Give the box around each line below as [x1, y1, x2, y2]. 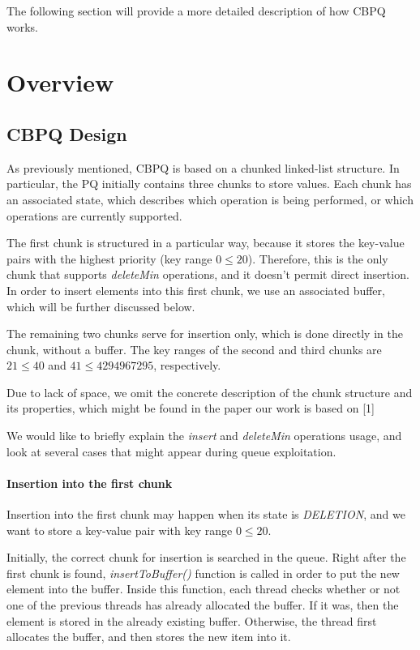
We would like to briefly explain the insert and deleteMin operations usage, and [6, 427, 402, 444]
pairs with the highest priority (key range [6, 250, 212, 267]
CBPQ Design [6, 121, 127, 146]
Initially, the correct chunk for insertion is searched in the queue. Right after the [6, 549, 406, 566]
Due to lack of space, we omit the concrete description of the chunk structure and [6, 383, 413, 400]
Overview [6, 66, 114, 99]
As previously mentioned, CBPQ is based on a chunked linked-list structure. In [6, 159, 400, 176]
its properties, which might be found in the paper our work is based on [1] [6, 400, 375, 417]
